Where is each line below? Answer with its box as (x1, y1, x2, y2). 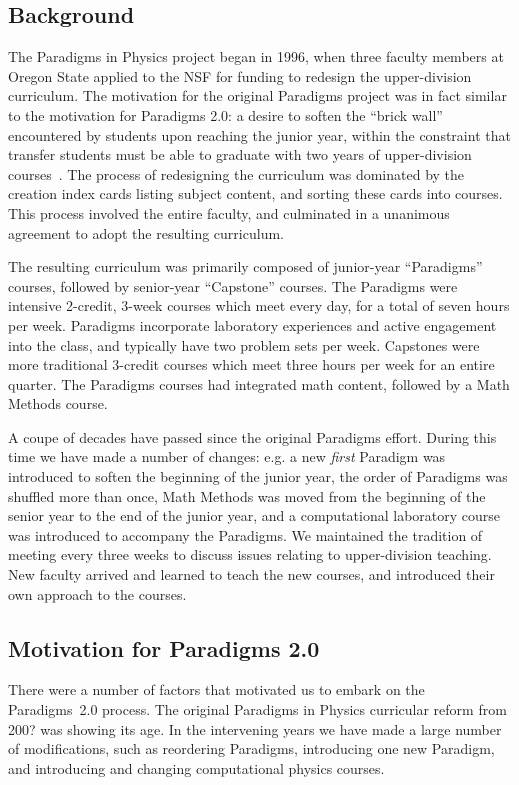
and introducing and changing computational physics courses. (8, 757, 385, 778)
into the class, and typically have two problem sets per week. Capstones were (8, 334, 480, 355)
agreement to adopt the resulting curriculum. (8, 222, 284, 243)
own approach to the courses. (8, 583, 187, 604)
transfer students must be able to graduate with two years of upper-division (8, 144, 472, 165)
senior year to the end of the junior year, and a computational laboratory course (8, 505, 501, 526)
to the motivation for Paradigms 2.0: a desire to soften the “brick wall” (8, 104, 443, 125)
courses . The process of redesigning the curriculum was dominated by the (8, 163, 465, 184)
